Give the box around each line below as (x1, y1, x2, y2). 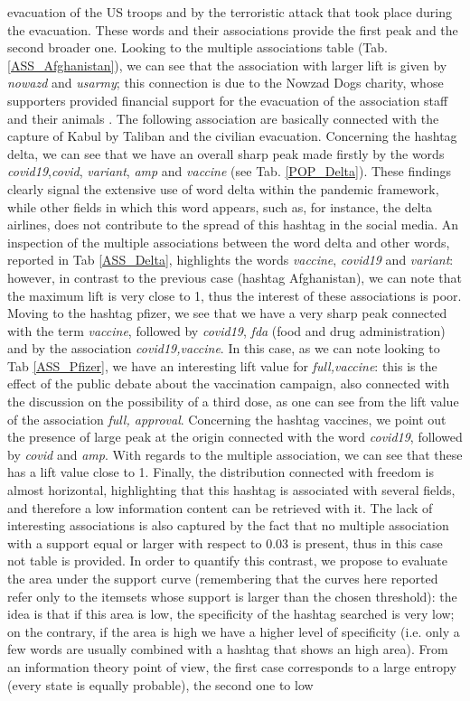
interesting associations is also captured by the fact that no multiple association (7, 516, 449, 535)
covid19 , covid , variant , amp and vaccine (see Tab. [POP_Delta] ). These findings (7, 162, 451, 181)
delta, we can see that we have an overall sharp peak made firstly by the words (7, 144, 445, 163)
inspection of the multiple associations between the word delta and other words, (7, 232, 450, 251)
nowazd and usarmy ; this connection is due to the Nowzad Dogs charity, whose (7, 73, 444, 92)
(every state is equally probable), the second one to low (7, 675, 314, 694)
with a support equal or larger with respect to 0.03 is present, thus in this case (7, 533, 443, 552)
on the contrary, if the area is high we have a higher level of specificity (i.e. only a (7, 622, 460, 640)
